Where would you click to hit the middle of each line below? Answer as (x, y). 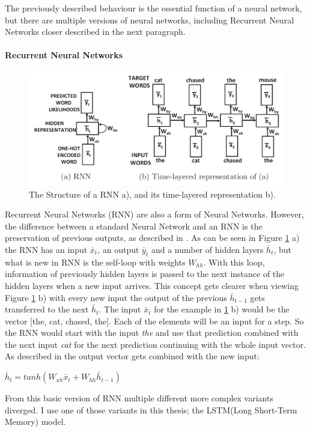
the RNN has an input (46, 249)
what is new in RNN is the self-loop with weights (95, 262)
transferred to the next (47, 309)
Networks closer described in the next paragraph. (95, 32)
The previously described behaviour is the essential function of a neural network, (153, 8)
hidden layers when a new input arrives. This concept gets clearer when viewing (152, 285)
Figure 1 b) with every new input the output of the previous (116, 297)
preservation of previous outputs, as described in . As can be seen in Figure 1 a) (152, 238)
